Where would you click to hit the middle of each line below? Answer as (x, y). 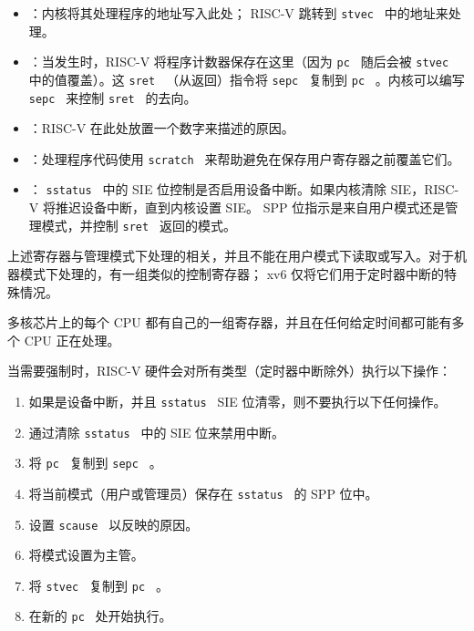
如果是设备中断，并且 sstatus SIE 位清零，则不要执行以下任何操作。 (237, 401)
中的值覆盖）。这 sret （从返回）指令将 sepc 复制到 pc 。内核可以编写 (247, 79)
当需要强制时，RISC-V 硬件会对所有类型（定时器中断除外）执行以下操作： (230, 371)
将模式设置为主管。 (86, 555)
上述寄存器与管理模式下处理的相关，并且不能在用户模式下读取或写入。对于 (231, 256)
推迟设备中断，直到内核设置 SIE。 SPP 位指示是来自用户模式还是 (250, 207)
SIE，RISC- (425, 189)
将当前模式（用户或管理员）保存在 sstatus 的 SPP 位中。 (203, 493)
